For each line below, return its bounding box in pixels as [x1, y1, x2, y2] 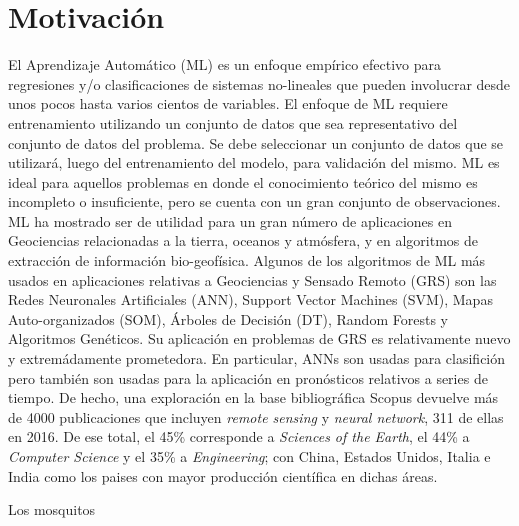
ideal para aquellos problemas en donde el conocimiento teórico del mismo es [8, 171, 478, 192]
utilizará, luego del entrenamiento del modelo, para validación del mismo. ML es [8, 152, 500, 173]
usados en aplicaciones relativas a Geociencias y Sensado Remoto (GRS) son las [8, 269, 497, 290]
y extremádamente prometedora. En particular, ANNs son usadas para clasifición [8, 348, 506, 369]
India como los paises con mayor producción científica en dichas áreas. [8, 465, 438, 486]
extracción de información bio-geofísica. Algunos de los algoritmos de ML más [8, 250, 486, 271]
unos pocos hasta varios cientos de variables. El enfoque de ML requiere [8, 93, 448, 114]
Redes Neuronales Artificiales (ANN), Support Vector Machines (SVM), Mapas [8, 289, 493, 310]
